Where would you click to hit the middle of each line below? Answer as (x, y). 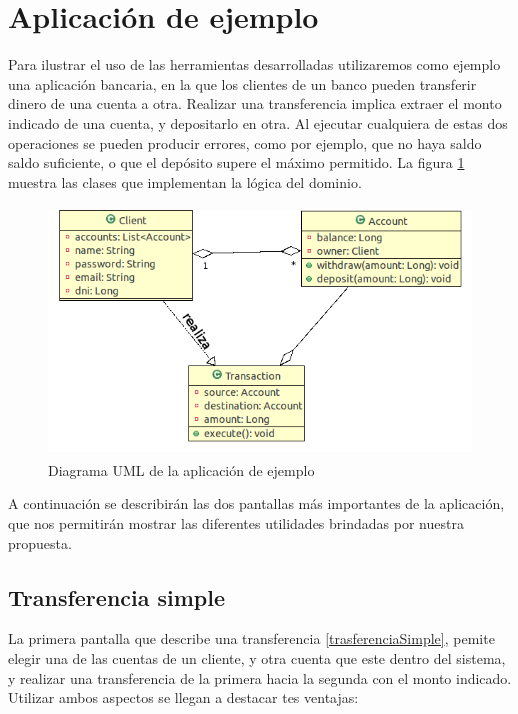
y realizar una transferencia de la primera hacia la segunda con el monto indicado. (260, 677)
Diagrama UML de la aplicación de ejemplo (181, 469)
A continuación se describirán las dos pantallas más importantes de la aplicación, (256, 503)
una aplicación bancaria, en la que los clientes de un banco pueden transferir (242, 83)
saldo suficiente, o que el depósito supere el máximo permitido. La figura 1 (236, 162)
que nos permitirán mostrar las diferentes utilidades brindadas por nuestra (236, 523)
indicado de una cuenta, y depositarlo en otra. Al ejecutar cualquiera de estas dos (258, 122)
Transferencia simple (117, 596)
